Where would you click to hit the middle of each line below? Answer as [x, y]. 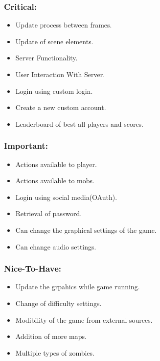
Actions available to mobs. [55, 180]
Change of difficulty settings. [58, 303]
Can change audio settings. [56, 246]
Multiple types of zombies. [55, 352]
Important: [26, 146]
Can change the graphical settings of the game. [86, 230]
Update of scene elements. [54, 41]
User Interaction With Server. [60, 74]
